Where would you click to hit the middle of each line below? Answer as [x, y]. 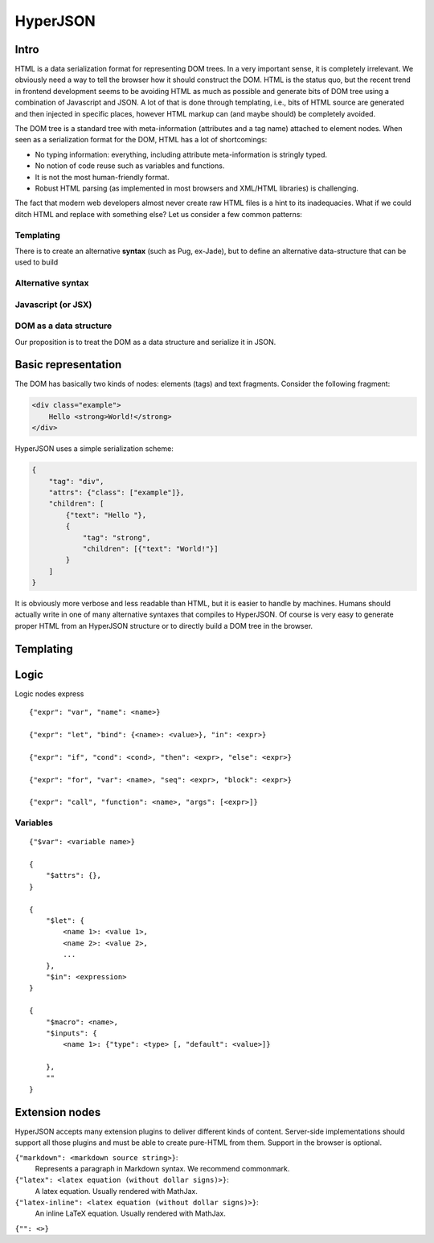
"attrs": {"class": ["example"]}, [117, 492]
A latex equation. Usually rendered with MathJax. [117, 1191]
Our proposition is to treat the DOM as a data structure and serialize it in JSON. [145, 342]
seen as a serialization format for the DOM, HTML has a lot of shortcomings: [141, 140]
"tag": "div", [76, 481]
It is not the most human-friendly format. [102, 177]
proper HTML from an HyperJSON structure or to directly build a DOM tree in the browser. [164, 626]
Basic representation [68, 365]
